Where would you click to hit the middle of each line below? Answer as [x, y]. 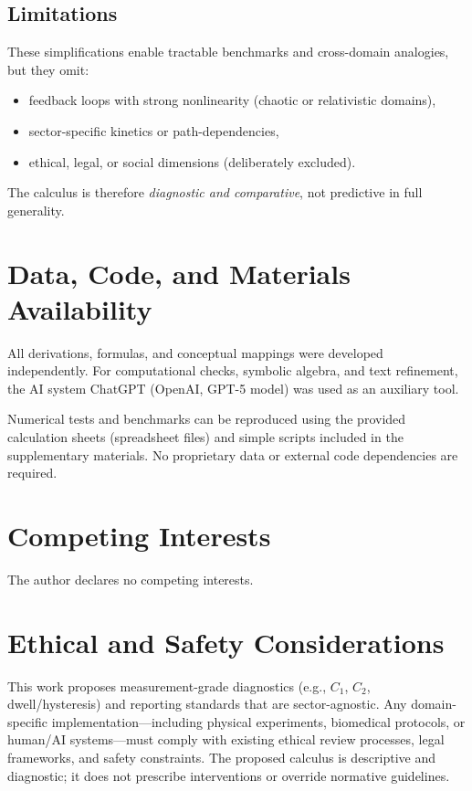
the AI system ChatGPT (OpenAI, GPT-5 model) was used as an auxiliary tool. [233, 388]
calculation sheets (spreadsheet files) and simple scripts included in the [205, 437]
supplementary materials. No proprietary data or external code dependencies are [233, 454]
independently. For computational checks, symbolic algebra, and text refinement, [233, 370]
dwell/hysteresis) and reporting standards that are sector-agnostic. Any [207, 704]
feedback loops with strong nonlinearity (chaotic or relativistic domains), [232, 100]
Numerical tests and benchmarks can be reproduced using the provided [207, 419]
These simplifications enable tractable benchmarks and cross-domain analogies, [228, 52]
